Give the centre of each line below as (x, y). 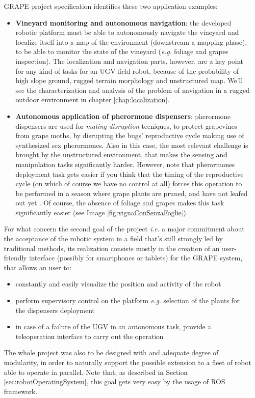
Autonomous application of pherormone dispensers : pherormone (123, 116)
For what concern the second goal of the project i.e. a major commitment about (124, 229)
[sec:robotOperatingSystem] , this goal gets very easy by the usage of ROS (115, 382)
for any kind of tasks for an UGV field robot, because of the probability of (127, 71)
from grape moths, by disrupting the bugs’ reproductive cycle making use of (130, 135)
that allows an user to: (38, 267)
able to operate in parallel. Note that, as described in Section (96, 372)
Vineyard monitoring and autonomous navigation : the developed (123, 22)
